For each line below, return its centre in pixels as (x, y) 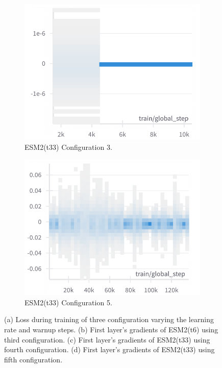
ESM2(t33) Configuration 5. (68, 302)
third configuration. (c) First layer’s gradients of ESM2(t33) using (107, 339)
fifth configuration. (33, 359)
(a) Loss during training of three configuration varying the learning (109, 319)
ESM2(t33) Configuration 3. (68, 147)
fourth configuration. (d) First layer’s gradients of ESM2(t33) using (109, 349)
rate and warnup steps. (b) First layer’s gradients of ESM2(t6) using (111, 329)
